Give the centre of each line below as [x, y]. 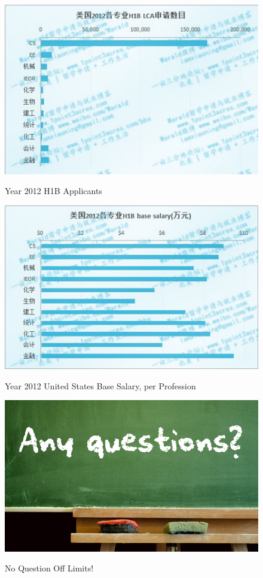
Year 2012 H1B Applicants [53, 191]
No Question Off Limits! [49, 568]
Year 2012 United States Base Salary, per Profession [100, 385]
